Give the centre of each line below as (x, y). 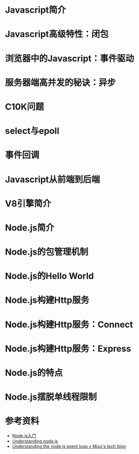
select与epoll (32, 131)
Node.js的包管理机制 (47, 252)
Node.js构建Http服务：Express (68, 349)
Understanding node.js (35, 441)
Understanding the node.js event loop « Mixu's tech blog (69, 446)
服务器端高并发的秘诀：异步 (61, 82)
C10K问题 (25, 107)
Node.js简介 (30, 227)
